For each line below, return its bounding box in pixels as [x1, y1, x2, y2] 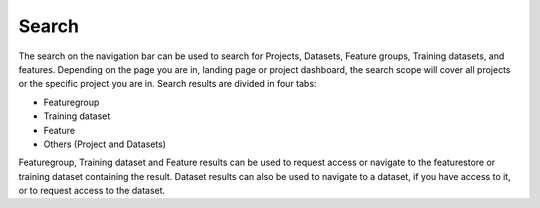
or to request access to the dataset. [18, 185, 166, 197]
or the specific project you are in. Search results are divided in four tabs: [18, 78, 317, 90]
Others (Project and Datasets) [43, 138, 167, 150]
